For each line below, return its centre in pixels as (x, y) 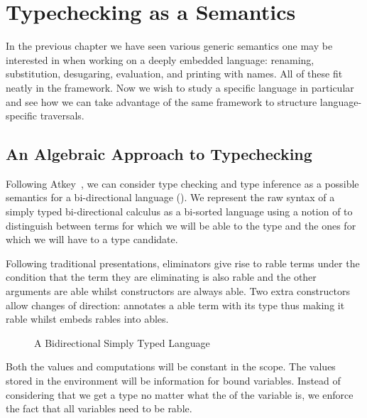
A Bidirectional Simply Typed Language (122, 342)
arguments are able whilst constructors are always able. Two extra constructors (178, 291)
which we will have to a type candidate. (92, 239)
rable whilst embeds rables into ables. (87, 319)
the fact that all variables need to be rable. (99, 408)
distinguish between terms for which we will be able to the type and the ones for (181, 225)
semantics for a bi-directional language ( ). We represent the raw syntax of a (170, 197)
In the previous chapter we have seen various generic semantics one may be (169, 46)
